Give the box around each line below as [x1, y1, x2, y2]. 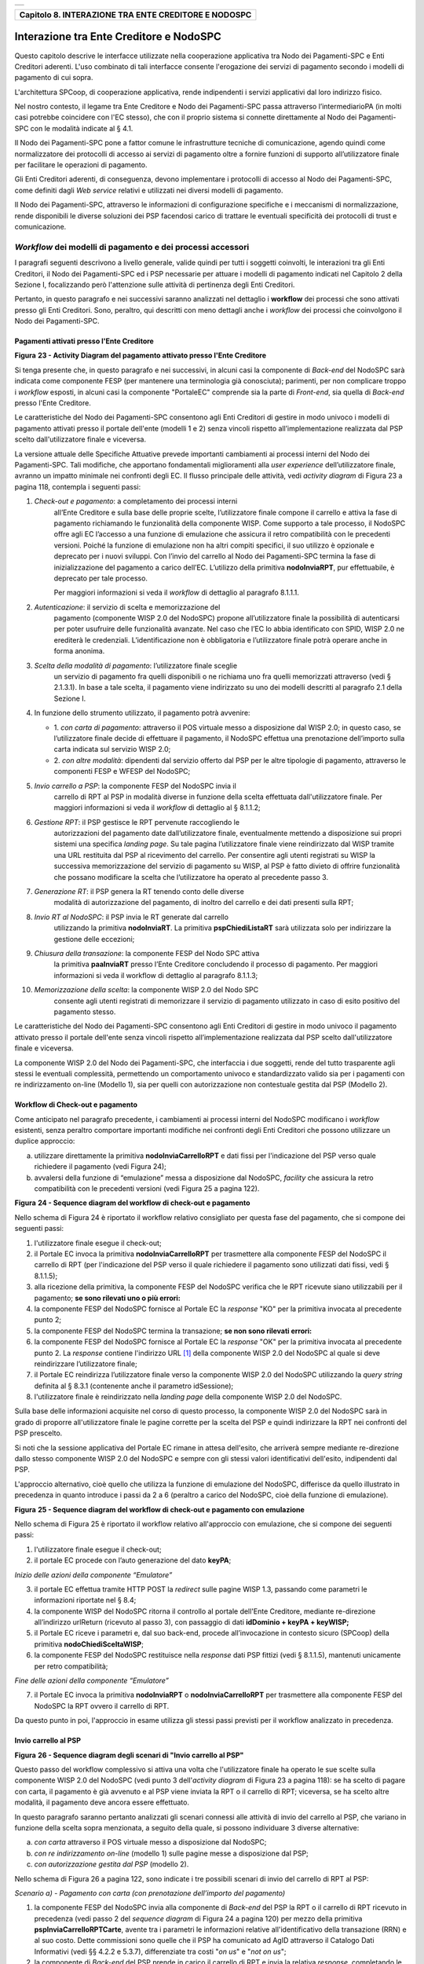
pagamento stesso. [53, 1006, 116, 1017]
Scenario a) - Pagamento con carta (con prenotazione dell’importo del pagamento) [14, 1888, 286, 1897]
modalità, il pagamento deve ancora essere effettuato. [14, 1797, 190, 1807]
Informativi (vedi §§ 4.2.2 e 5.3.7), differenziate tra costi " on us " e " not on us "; [34, 1947, 287, 1956]
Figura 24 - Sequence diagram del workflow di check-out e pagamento [14, 1198, 250, 1207]
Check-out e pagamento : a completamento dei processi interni [34, 496, 238, 506]
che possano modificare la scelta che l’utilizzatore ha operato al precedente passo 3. [53, 872, 329, 881]
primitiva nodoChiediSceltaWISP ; [34, 1639, 144, 1649]
